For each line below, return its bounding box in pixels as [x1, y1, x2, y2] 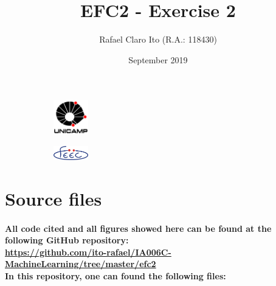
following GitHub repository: [5, 234, 129, 246]
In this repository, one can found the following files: [5, 269, 226, 282]
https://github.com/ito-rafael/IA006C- [5, 245, 171, 258]
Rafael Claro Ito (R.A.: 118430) [99, 33, 217, 46]
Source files [5, 186, 102, 211]
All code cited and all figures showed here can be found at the [5, 221, 272, 234]
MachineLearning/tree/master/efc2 [5, 257, 156, 270]
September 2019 [128, 53, 188, 66]
